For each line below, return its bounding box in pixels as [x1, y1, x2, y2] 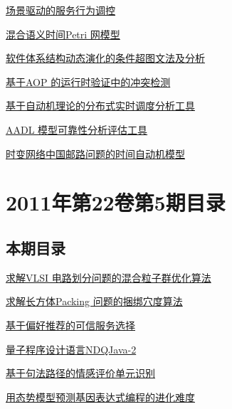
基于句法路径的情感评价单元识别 [6, 366, 155, 381]
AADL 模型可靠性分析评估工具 [6, 122, 148, 137]
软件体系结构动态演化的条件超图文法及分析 [6, 51, 205, 65]
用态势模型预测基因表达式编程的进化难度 [6, 389, 195, 404]
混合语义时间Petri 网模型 [6, 26, 120, 41]
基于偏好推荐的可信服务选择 [6, 317, 135, 332]
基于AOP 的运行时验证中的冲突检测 [6, 74, 171, 89]
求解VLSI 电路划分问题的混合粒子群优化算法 [6, 270, 211, 285]
